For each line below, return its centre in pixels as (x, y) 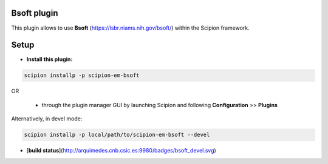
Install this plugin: (50, 59)
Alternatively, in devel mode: (47, 119)
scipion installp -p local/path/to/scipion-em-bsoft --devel (117, 135)
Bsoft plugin (35, 13)
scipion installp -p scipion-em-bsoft (82, 75)
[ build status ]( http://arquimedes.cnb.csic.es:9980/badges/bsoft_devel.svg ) (121, 151)
